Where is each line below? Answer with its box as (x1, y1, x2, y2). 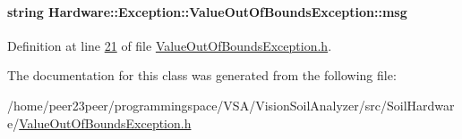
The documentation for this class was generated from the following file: (7, 66, 397, 85)
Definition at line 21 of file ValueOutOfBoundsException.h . (7, 36, 332, 54)
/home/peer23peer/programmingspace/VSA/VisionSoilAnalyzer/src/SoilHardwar (7, 95, 455, 114)
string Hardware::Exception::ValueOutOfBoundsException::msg (7, 2, 407, 20)
